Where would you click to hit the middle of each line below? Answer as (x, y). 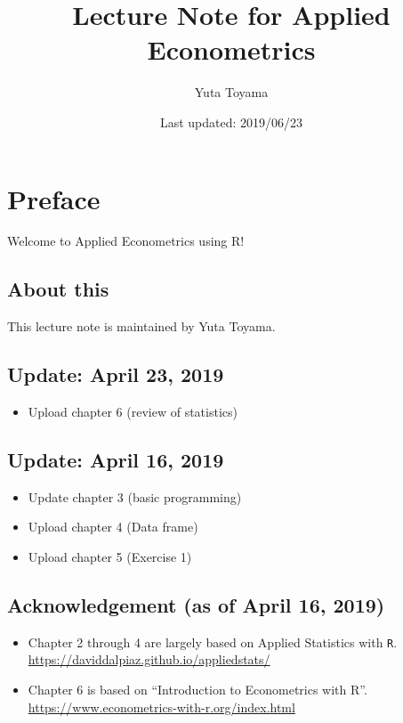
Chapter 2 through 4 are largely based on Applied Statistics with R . (213, 642)
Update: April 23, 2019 (116, 374)
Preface (54, 198)
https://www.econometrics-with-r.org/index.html (161, 707)
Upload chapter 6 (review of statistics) (133, 412)
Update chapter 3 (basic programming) (135, 496)
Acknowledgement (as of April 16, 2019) (196, 605)
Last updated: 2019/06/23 (231, 122)
